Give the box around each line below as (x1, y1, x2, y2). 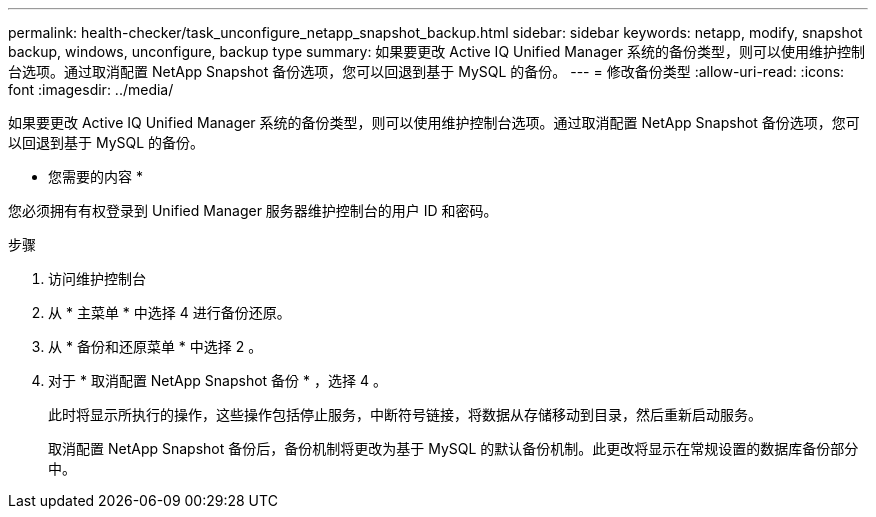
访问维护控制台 (48, 270, 146, 287)
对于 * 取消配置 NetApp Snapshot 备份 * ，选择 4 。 (48, 372, 387, 389)
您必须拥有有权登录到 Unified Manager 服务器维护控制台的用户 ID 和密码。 (8, 202, 498, 219)
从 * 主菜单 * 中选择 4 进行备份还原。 (48, 304, 291, 321)
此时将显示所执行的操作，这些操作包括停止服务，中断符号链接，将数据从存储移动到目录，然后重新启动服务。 (48, 406, 762, 423)
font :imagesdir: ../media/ (8, 81, 174, 98)
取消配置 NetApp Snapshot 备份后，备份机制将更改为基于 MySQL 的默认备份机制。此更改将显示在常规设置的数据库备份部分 (48, 440, 859, 457)
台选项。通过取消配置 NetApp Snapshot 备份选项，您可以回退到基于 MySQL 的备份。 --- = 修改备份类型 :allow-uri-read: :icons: (8, 63, 845, 80)
